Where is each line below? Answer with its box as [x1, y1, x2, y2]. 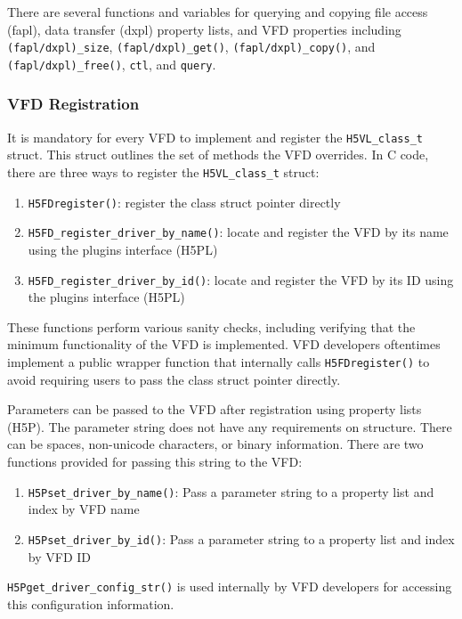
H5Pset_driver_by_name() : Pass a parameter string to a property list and [28, 482, 434, 501]
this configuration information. [7, 594, 174, 613]
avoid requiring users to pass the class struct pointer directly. [7, 370, 341, 388]
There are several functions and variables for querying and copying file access [7, 3, 428, 20]
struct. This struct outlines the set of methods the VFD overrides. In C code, [7, 145, 429, 164]
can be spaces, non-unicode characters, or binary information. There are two [7, 435, 424, 453]
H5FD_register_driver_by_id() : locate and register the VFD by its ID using [28, 270, 454, 289]
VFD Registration [7, 93, 140, 115]
